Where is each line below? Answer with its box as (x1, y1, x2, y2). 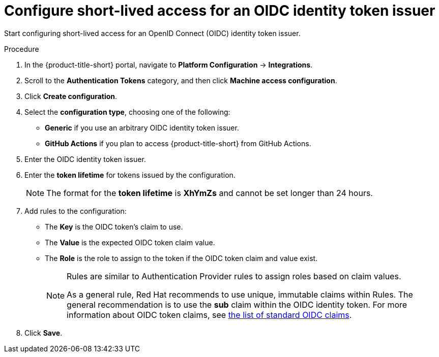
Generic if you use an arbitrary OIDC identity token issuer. (45, 123, 239, 132)
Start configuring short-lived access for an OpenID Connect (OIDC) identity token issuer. (4, 28, 301, 38)
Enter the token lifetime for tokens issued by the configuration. (24, 170, 236, 179)
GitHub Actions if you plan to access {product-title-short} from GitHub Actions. (45, 139, 311, 148)
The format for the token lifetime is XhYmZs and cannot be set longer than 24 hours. (46, 187, 373, 198)
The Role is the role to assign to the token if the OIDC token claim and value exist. (45, 253, 318, 263)
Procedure (4, 44, 39, 53)
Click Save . (24, 328, 63, 337)
